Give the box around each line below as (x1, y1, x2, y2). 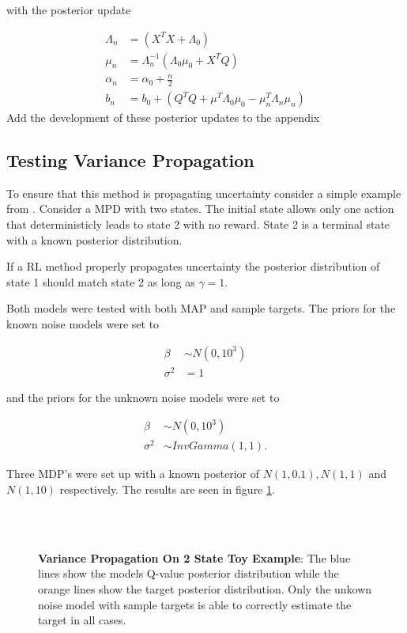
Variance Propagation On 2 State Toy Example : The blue (38, 549, 351, 566)
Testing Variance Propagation (6, 148, 254, 172)
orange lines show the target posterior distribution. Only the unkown (38, 581, 372, 597)
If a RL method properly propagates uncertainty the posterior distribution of (6, 258, 380, 275)
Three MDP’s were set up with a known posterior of (6, 465, 260, 482)
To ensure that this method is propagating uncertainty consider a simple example (6, 184, 401, 201)
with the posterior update (6, 2, 131, 17)
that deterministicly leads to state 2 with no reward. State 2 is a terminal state (6, 216, 390, 233)
